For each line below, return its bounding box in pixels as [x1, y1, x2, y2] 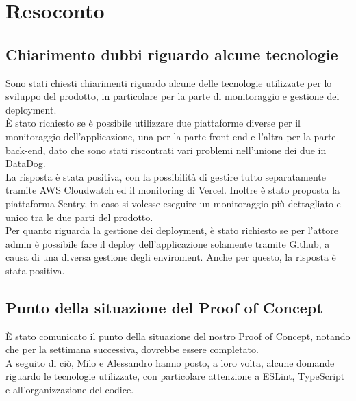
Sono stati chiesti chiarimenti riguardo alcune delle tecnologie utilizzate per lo [5, 75, 332, 90]
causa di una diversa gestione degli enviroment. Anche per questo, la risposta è [5, 250, 336, 264]
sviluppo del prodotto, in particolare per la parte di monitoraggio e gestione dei [5, 89, 340, 103]
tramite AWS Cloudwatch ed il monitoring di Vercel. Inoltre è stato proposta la [5, 183, 340, 197]
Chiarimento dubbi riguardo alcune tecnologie [5, 43, 338, 64]
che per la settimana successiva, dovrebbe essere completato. [5, 342, 259, 357]
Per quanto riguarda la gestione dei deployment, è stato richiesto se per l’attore [5, 223, 339, 237]
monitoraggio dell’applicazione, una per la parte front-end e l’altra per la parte [5, 129, 336, 143]
